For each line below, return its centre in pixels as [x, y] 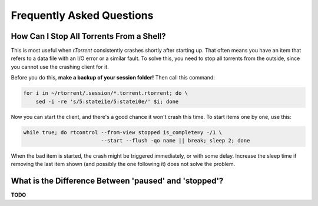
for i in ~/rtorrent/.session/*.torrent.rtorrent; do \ [106, 93]
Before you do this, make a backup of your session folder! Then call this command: [113, 78]
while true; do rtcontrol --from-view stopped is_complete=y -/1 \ [123, 132]
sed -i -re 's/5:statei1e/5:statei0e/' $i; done [107, 101]
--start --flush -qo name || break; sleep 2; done [175, 140]
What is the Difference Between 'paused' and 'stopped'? [117, 181]
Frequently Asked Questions [82, 15]
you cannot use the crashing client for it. [60, 67]
